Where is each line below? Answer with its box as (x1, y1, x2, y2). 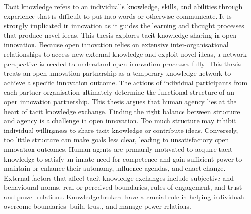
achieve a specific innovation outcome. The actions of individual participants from (4, 77, 248, 87)
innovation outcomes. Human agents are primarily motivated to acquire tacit (4, 144, 233, 154)
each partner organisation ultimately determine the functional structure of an (4, 87, 234, 97)
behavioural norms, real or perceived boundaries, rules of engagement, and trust (4, 182, 242, 192)
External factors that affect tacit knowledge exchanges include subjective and (4, 172, 234, 182)
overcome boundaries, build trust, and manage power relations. (4, 201, 191, 211)
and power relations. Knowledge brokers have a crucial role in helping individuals (4, 191, 246, 201)
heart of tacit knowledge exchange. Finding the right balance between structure (4, 106, 240, 116)
